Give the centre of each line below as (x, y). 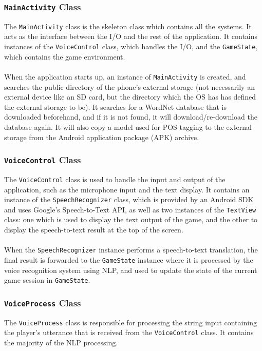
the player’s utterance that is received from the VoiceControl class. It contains (129, 332)
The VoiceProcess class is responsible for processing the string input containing (130, 322)
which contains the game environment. (65, 56)
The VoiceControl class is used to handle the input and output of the (115, 179)
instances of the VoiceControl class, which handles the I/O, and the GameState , (131, 46)
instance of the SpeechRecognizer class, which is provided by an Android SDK (129, 199)
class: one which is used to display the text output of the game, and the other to (131, 219)
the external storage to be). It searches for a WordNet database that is (115, 106)
